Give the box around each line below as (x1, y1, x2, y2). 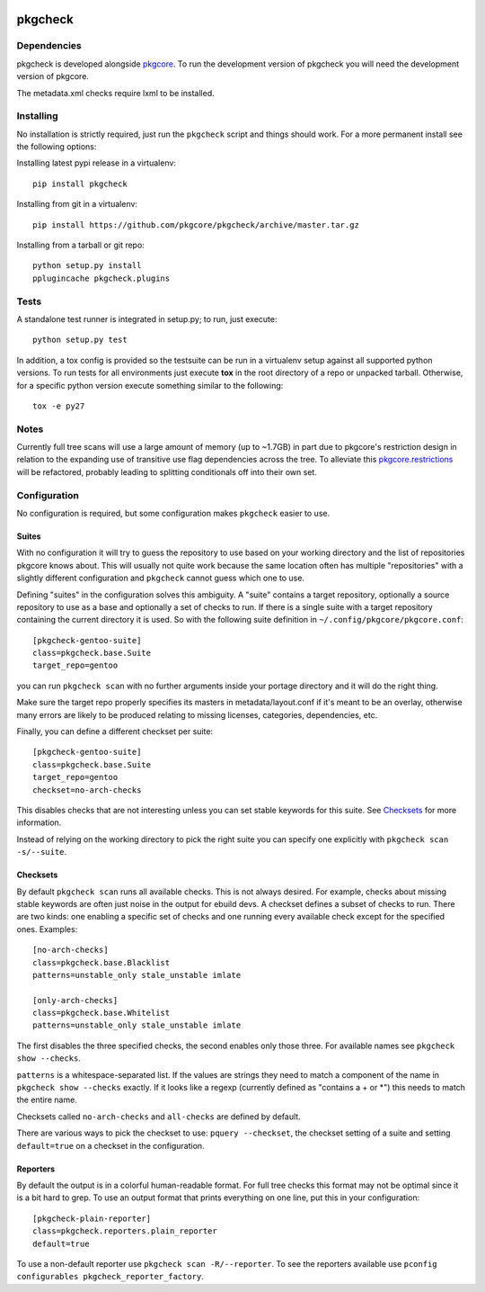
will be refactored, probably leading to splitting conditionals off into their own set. (16, 466, 318, 477)
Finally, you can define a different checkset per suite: (16, 726, 214, 737)
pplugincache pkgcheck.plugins (32, 273, 171, 283)
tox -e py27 (32, 400, 85, 411)
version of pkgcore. (16, 71, 90, 82)
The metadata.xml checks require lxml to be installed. (16, 87, 215, 98)
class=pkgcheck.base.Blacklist (32, 957, 171, 967)
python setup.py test (32, 335, 128, 345)
